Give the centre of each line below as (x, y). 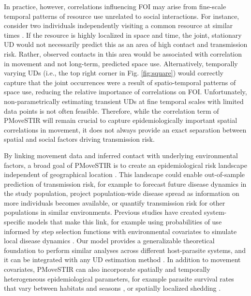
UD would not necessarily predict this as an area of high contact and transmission (126, 44)
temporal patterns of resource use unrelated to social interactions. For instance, (122, 16)
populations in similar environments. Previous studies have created (103, 212)
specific (15, 222)
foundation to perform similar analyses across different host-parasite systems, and (125, 250)
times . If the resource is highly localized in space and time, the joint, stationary (123, 35)
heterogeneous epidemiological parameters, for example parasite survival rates (119, 278)
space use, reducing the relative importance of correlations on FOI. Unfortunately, (125, 92)
